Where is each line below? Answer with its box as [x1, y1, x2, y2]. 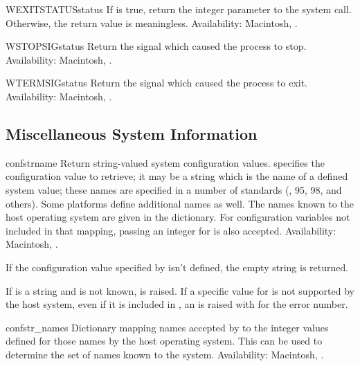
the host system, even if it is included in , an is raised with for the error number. [6, 297, 348, 311]
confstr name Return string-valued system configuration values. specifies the [6, 155, 325, 170]
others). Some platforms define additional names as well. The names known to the [6, 196, 354, 210]
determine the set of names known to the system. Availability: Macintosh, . [6, 347, 324, 361]
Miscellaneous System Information [6, 122, 258, 144]
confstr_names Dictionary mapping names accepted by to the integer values [6, 320, 329, 334]
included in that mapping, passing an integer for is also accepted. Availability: [6, 223, 336, 237]
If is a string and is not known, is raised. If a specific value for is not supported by [6, 283, 354, 298]
